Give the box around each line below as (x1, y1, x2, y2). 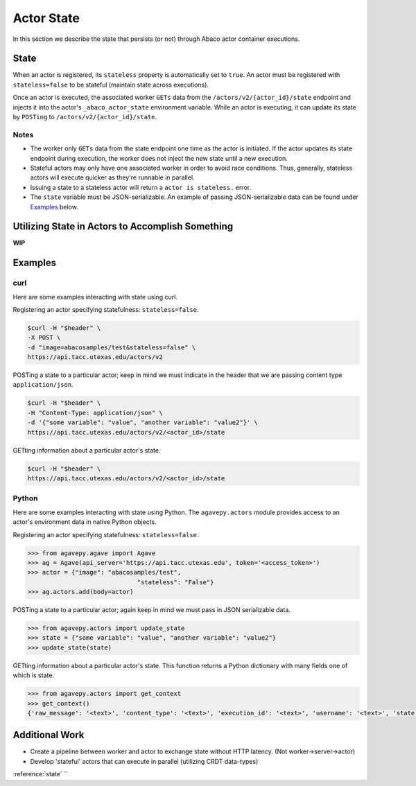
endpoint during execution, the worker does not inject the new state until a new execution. (30, 154, 288, 162)
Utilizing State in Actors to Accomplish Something (12, 220, 234, 232)
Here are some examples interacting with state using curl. (12, 292, 178, 301)
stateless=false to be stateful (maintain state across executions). (12, 80, 209, 89)
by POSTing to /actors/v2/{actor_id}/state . (12, 113, 157, 121)
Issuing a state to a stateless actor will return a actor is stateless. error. (30, 183, 252, 191)
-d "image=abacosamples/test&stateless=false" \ (27, 343, 196, 351)
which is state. (12, 671, 55, 679)
